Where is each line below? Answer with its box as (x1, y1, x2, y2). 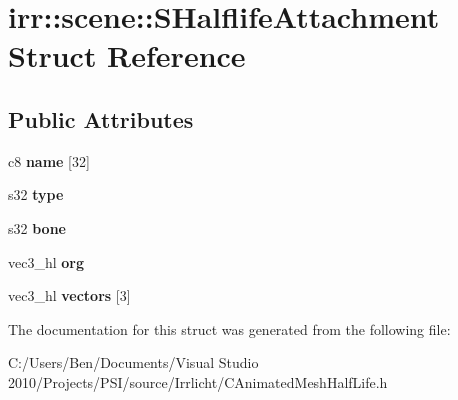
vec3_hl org (8, 251, 85, 272)
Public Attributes (8, 103, 194, 134)
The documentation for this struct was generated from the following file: (8, 318, 451, 339)
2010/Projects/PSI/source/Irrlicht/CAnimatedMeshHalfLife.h (8, 371, 388, 392)
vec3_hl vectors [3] (8, 285, 131, 306)
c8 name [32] (8, 150, 90, 171)
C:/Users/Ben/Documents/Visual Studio (8, 352, 259, 373)
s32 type (8, 184, 64, 205)
